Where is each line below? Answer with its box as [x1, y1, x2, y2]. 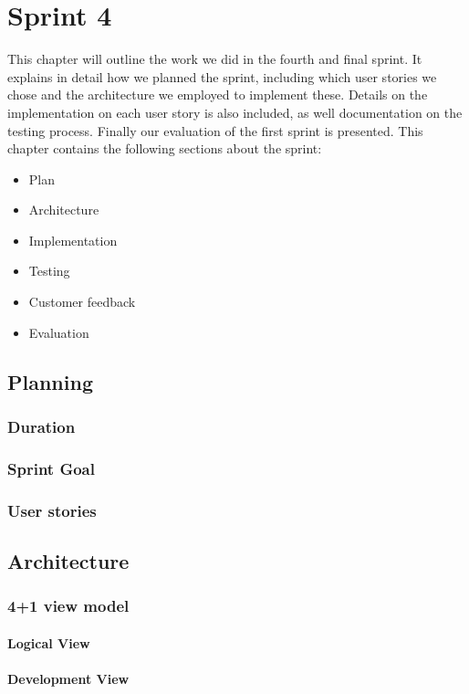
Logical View [7, 633, 90, 652]
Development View [7, 668, 130, 688]
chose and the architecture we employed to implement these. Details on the [7, 85, 428, 104]
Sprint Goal [7, 457, 95, 479]
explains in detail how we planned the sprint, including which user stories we [7, 67, 437, 86]
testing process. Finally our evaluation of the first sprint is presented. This [7, 121, 423, 140]
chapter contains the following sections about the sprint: [7, 139, 322, 158]
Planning [7, 367, 93, 395]
